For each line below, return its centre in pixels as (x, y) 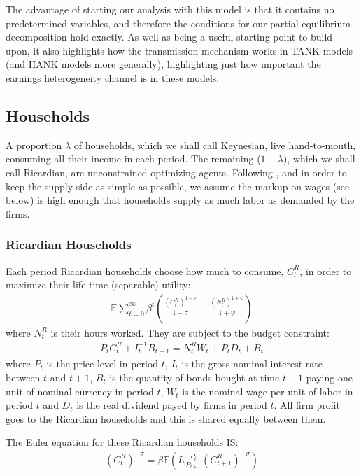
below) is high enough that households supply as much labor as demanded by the (180, 200)
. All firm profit (307, 405)
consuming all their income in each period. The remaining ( (133, 159)
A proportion (34, 145)
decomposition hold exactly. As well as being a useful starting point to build (169, 37)
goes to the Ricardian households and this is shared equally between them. (166, 418)
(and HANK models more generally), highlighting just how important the (163, 64)
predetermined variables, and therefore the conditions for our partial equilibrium (178, 23)
